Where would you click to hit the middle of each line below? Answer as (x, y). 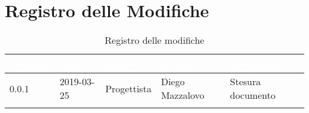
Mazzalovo (182, 95)
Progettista (128, 88)
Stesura (245, 82)
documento (253, 95)
